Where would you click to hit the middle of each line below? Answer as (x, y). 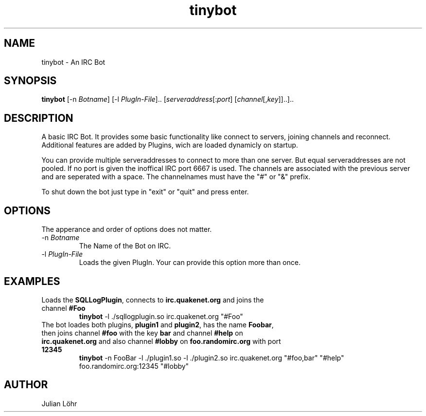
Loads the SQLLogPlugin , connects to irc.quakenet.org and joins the (153, 300)
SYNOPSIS (30, 81)
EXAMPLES (32, 281)
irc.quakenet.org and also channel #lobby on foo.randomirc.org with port (161, 341)
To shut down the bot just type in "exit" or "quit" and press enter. (145, 192)
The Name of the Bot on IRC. (125, 246)
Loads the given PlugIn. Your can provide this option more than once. (190, 263)
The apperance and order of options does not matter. (127, 229)
